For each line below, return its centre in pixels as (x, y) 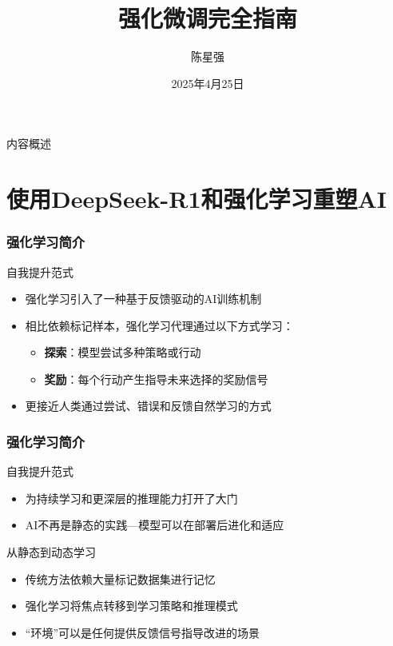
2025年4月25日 (208, 83)
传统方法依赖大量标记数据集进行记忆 (120, 578)
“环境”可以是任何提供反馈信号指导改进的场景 (143, 632)
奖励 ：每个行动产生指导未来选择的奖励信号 (156, 379)
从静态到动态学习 (51, 552)
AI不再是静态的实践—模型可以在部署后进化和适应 (155, 525)
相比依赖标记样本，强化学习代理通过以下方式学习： (159, 325)
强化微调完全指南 (207, 18)
